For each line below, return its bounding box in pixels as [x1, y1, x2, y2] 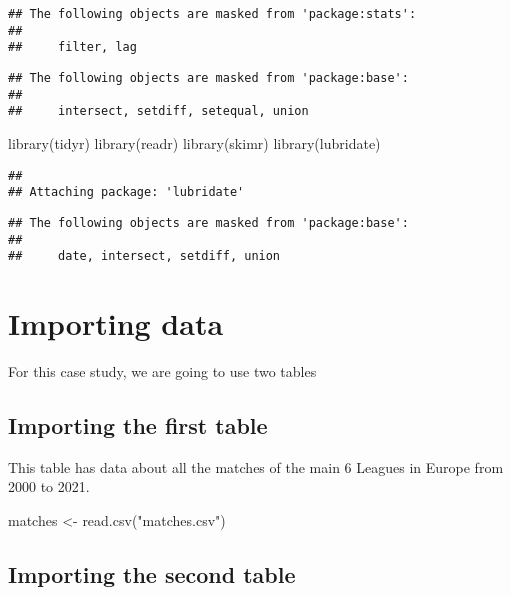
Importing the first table [8, 409, 268, 440]
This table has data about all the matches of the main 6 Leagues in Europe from [8, 456, 504, 477]
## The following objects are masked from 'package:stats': [8, 7, 417, 21]
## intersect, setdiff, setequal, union [8, 104, 309, 119]
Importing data [8, 303, 224, 343]
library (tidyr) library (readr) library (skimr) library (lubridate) [8, 132, 381, 153]
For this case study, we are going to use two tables [8, 360, 317, 381]
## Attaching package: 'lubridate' [8, 185, 245, 200]
